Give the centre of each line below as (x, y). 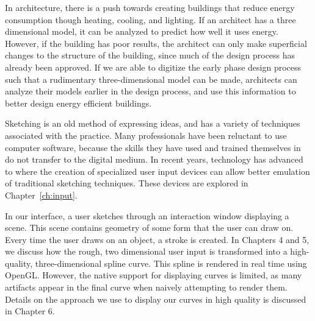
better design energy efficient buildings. (78, 103)
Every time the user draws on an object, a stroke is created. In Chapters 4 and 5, (157, 239)
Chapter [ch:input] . (41, 195)
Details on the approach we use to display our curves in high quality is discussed (156, 299)
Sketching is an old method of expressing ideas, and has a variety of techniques (153, 123)
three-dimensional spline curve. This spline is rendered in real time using (171, 263)
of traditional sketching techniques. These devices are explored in (127, 183)
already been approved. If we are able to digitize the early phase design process (153, 67)
